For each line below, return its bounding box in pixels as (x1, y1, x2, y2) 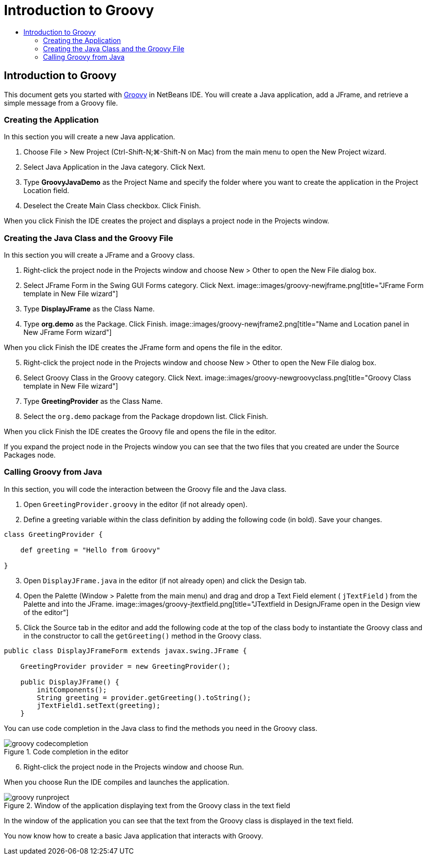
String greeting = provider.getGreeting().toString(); (37, 693, 251, 702)
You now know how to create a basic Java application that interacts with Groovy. (4, 831, 263, 840)
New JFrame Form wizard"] (23, 328, 112, 337)
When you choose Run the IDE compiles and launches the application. (4, 777, 229, 786)
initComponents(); (37, 685, 107, 694)
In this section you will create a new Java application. (4, 132, 175, 141)
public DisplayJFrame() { (20, 678, 120, 686)
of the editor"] (23, 608, 69, 617)
